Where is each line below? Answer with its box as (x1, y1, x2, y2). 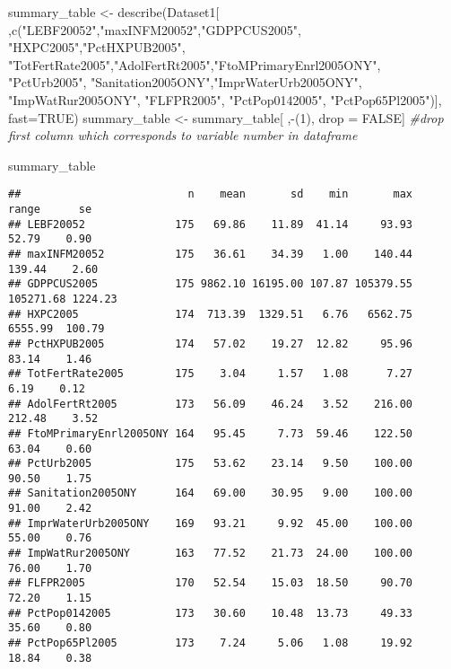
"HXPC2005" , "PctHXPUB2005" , (8, 38, 186, 57)
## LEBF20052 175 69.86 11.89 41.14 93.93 (8, 217, 413, 231)
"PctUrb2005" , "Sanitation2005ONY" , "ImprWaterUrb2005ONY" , (8, 73, 362, 92)
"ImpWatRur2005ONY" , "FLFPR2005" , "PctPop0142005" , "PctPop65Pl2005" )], (8, 90, 442, 109)
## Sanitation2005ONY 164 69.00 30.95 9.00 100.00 (8, 487, 413, 500)
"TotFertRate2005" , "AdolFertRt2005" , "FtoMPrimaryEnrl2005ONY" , (8, 55, 381, 74)
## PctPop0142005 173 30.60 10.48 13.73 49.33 (8, 606, 413, 620)
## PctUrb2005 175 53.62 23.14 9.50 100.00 (8, 457, 413, 471)
